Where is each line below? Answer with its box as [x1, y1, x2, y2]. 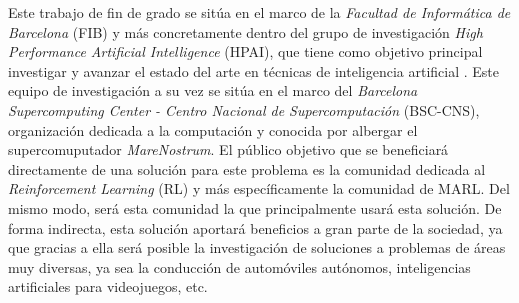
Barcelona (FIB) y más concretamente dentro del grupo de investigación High [8, 21, 483, 42]
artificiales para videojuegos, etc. [8, 276, 208, 297]
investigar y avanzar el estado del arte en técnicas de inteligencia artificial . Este [8, 60, 500, 81]
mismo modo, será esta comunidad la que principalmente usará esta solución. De [8, 197, 502, 218]
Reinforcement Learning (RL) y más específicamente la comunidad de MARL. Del [8, 178, 510, 199]
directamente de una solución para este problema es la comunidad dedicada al [8, 158, 486, 179]
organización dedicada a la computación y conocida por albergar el [8, 119, 418, 140]
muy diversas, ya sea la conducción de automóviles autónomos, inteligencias [8, 256, 471, 277]
